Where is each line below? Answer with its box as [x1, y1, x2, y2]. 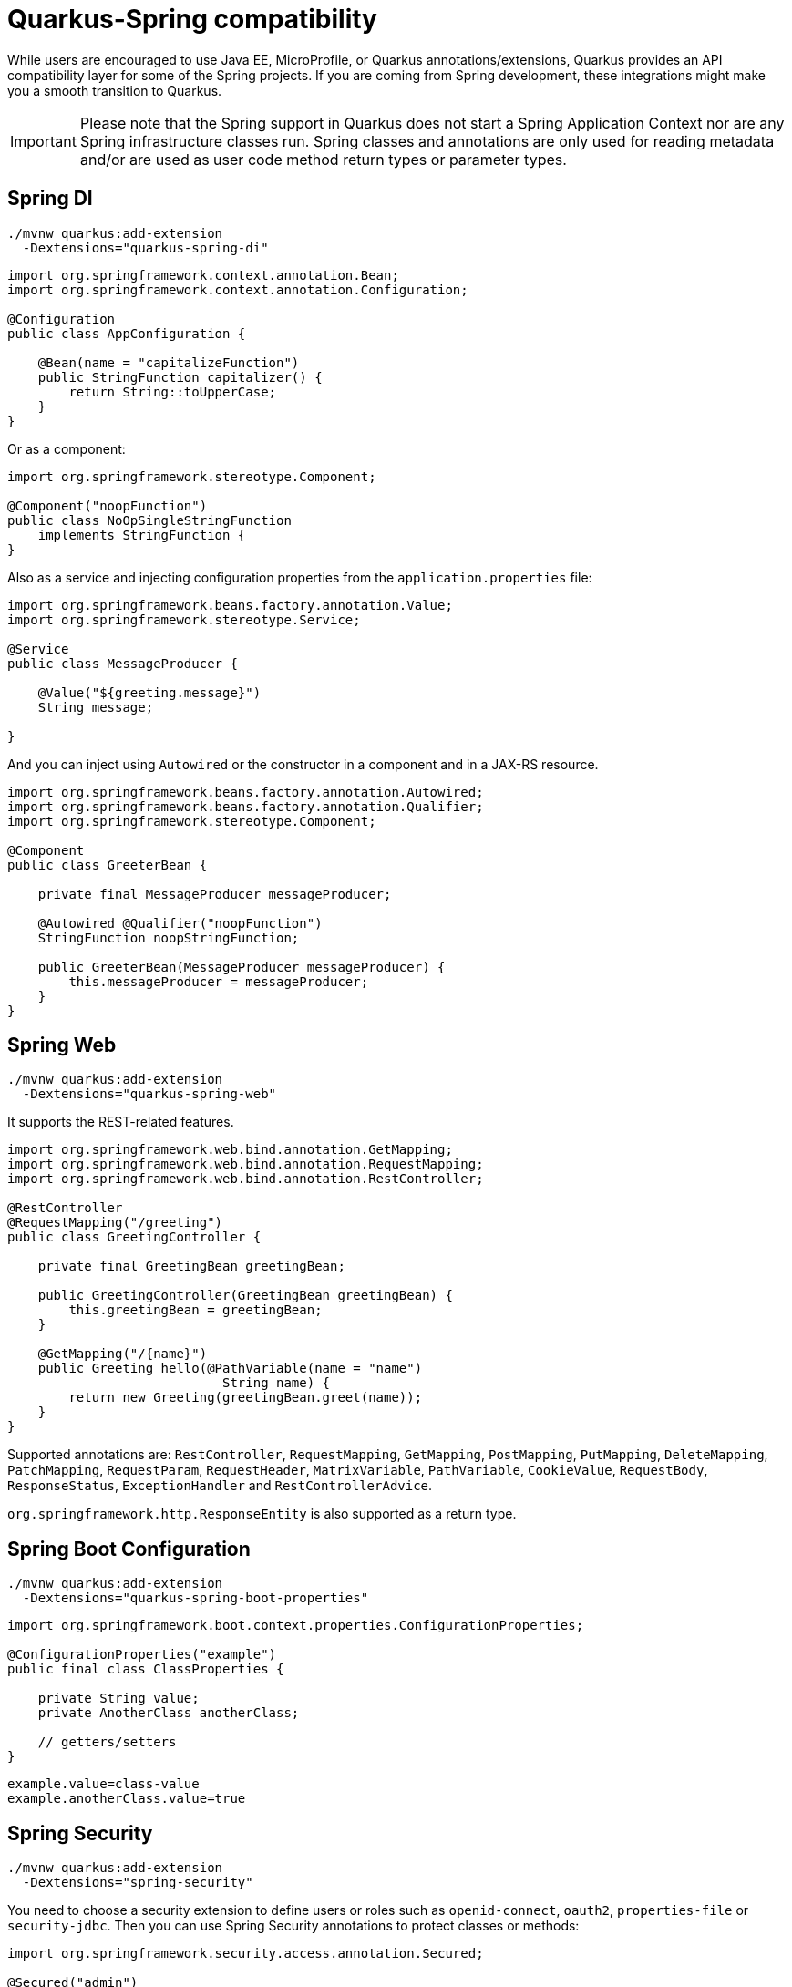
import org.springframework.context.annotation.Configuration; [7, 282, 468, 297]
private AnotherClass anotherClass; [37, 1705, 300, 1721]
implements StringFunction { [37, 527, 246, 542]
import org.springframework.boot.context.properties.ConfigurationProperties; [7, 1618, 584, 1633]
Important [10, 131, 77, 150]
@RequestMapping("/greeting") [7, 1215, 223, 1230]
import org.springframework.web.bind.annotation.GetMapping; [7, 1142, 453, 1158]
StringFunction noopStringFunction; [37, 930, 300, 945]
